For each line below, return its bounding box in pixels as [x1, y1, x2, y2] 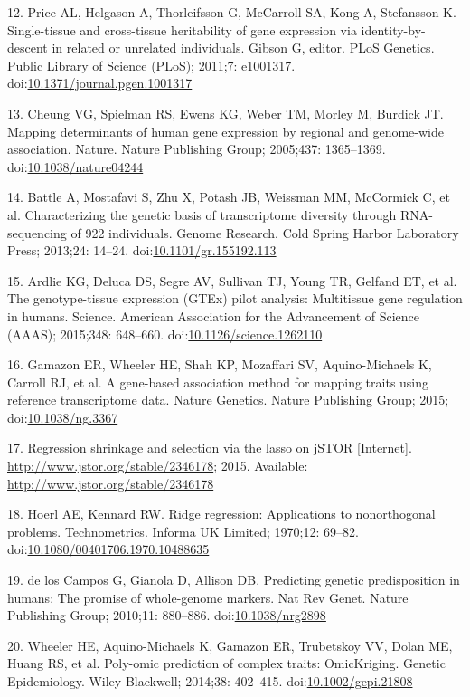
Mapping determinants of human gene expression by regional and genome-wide [7, 121, 444, 140]
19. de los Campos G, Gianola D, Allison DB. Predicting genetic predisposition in [7, 570, 460, 589]
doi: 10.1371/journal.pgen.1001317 [7, 73, 193, 92]
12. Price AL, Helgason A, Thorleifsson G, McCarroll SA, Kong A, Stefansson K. [7, 3, 456, 21]
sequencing [7, 223, 67, 242]
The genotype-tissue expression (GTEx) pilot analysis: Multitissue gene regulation [7, 289, 463, 308]
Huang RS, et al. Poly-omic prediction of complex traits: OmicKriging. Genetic [7, 654, 446, 673]
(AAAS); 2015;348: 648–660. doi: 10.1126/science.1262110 [7, 324, 323, 343]
